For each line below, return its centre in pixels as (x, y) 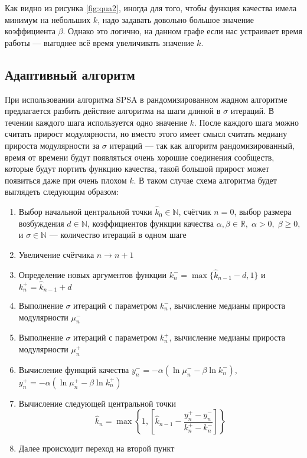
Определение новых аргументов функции (93, 274)
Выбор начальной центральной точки (85, 212)
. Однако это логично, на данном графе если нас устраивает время (182, 31)
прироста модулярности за (52, 145)
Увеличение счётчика (56, 254)
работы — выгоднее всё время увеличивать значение (99, 42)
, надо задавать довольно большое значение (176, 19)
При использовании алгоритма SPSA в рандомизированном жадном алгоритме (146, 99)
